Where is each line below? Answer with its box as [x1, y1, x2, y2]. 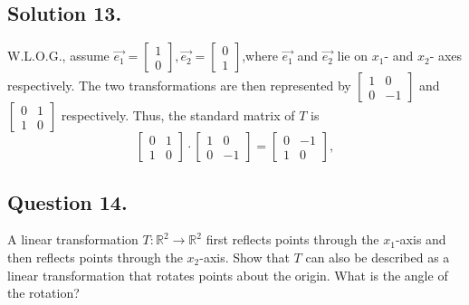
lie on [337, 46, 368, 65]
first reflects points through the [206, 230, 379, 249]
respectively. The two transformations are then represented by [7, 76, 351, 95]
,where [242, 46, 278, 65]
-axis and [395, 230, 446, 249]
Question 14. [7, 187, 128, 215]
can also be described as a [305, 248, 450, 266]
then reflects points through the [7, 248, 183, 266]
